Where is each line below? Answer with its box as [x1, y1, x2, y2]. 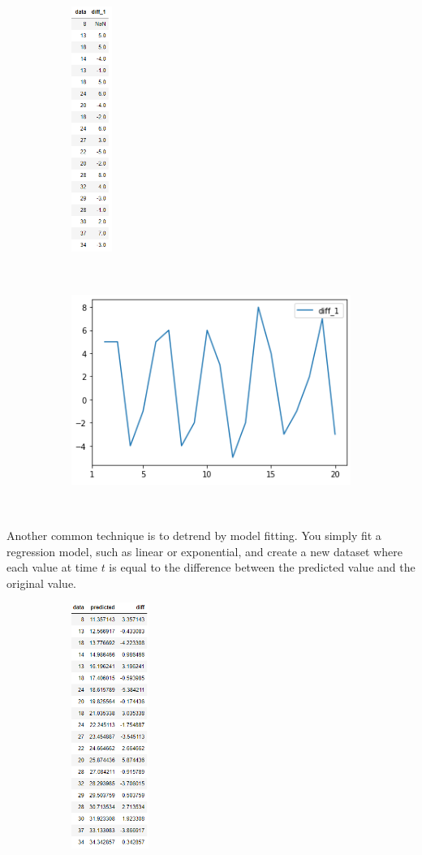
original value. [6, 574, 77, 591]
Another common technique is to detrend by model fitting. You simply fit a [6, 526, 381, 543]
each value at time [6, 559, 97, 576]
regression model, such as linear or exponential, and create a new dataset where [6, 542, 403, 559]
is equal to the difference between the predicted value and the [109, 559, 416, 576]
